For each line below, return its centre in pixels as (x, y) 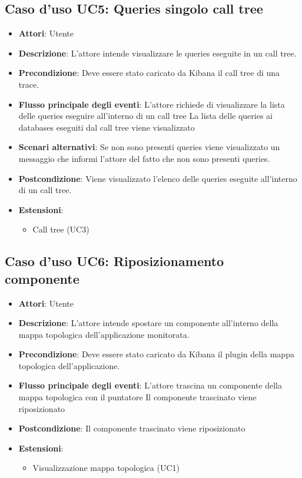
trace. (29, 84)
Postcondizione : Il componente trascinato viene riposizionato (132, 428)
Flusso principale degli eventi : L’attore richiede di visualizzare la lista (152, 104)
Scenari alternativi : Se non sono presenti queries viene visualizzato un (149, 147)
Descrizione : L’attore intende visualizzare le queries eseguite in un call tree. (157, 53)
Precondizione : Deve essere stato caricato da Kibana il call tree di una (149, 73)
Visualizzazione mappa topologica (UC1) (106, 468)
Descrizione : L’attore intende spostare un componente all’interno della (148, 323)
